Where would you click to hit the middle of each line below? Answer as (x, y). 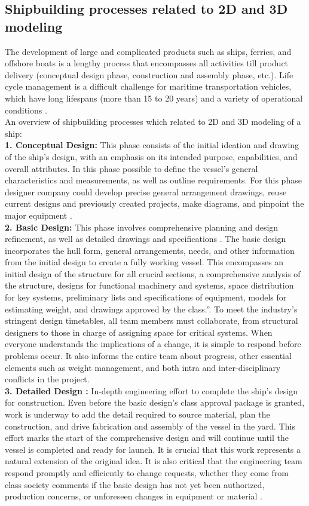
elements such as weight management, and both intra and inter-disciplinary (143, 367)
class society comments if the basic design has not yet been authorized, (135, 484)
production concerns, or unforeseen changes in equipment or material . (134, 496)
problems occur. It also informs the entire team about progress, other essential (148, 356)
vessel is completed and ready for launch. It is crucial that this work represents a (153, 449)
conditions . (26, 110)
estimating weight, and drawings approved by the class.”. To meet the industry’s (151, 309)
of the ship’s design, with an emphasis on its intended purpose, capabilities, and (151, 156)
